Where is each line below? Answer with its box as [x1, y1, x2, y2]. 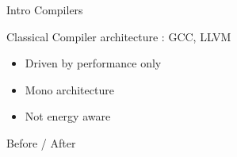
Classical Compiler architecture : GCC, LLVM [6, 28, 231, 44]
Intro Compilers [6, 2, 83, 17]
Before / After [6, 134, 76, 151]
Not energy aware [25, 108, 111, 124]
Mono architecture [25, 81, 114, 98]
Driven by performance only [25, 55, 162, 71]
